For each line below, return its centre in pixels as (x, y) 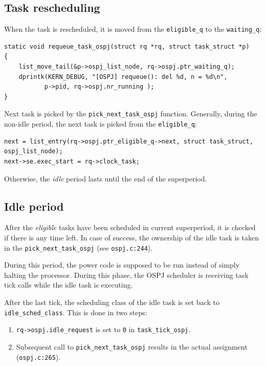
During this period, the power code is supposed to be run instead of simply (122, 265)
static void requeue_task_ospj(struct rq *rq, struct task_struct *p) (127, 46)
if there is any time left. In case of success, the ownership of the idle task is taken (132, 237)
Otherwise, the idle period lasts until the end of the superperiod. (106, 178)
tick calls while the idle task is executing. (69, 285)
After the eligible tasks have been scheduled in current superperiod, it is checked (130, 227)
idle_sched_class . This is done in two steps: (76, 312)
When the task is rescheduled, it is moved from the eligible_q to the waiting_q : (133, 29)
